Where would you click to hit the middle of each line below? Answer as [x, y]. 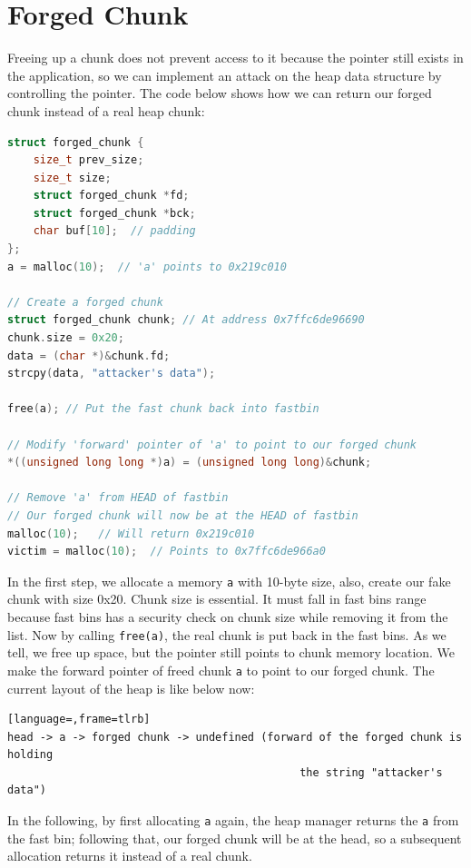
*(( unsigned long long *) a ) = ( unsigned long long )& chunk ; [190, 463]
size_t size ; [72, 178]
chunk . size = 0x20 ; [66, 338]
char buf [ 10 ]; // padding [114, 231]
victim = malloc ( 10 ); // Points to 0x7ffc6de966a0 [167, 552]
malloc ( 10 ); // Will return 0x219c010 [131, 533]
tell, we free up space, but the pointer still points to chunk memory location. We [231, 652]
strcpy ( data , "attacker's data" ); [112, 374]
